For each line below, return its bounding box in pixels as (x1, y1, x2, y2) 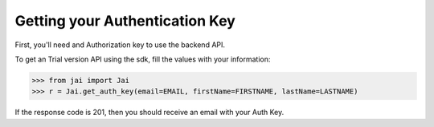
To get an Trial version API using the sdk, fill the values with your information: (14, 54, 271, 64)
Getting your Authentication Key (14, 12, 236, 30)
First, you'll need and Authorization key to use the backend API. (14, 40, 225, 50)
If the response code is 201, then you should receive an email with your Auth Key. (14, 108, 285, 117)
